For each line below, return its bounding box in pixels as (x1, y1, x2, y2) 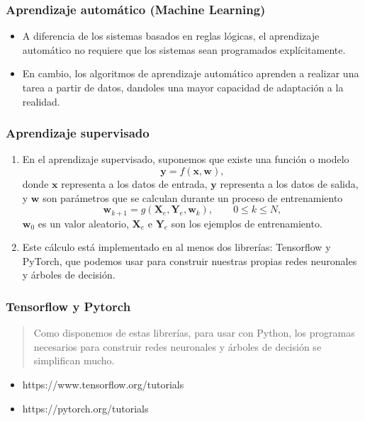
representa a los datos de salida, (220, 176, 359, 191)
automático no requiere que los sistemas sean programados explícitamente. (22, 42, 346, 57)
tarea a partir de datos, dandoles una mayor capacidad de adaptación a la (22, 80, 344, 94)
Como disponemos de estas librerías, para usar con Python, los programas (33, 325, 355, 340)
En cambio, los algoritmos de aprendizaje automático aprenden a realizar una (22, 66, 359, 81)
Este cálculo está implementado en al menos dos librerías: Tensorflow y (22, 240, 331, 254)
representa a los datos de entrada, (61, 176, 208, 191)
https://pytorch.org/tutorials (22, 400, 149, 415)
